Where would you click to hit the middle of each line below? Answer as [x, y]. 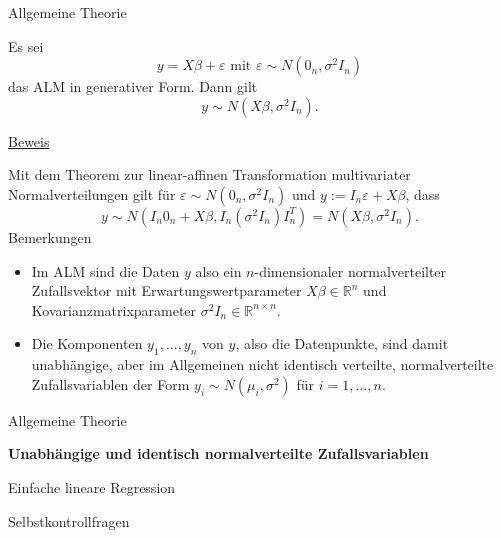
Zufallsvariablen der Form [110, 383]
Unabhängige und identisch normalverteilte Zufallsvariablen [218, 453]
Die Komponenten [87, 343]
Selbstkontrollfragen [69, 520]
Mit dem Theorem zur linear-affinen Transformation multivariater [209, 174]
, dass [422, 193]
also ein [218, 270]
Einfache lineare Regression [92, 486]
